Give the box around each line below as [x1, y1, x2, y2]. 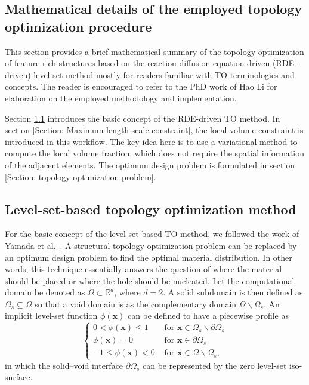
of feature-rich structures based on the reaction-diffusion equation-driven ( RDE [5, 57, 294, 69]
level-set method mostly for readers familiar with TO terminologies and [33, 68, 295, 81]
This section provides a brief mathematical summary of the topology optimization [5, 45, 304, 57]
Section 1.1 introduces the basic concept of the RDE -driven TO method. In [5, 112, 280, 124]
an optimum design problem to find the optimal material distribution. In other [5, 251, 292, 263]
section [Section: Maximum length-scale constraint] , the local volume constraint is [5, 124, 304, 136]
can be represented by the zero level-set [143, 359, 287, 371]
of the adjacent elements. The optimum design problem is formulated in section [5, 158, 295, 171]
